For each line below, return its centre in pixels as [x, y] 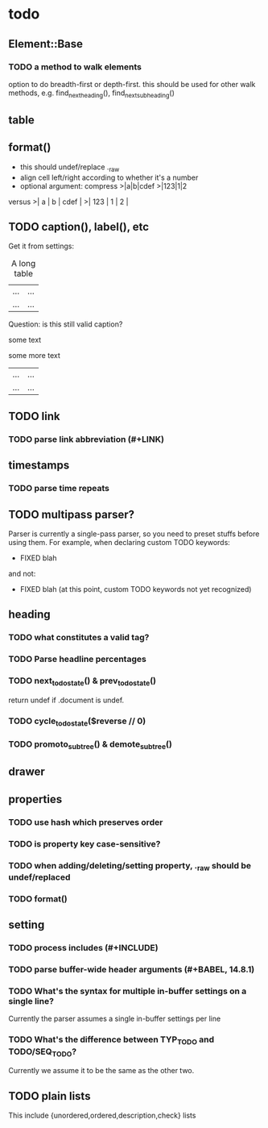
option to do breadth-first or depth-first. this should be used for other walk [132, 84]
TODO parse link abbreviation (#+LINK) [87, 439]
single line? [31, 1001]
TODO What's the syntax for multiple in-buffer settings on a [128, 991]
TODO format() [38, 898]
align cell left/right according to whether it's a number [109, 177]
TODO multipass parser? [72, 514]
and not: [22, 573]
